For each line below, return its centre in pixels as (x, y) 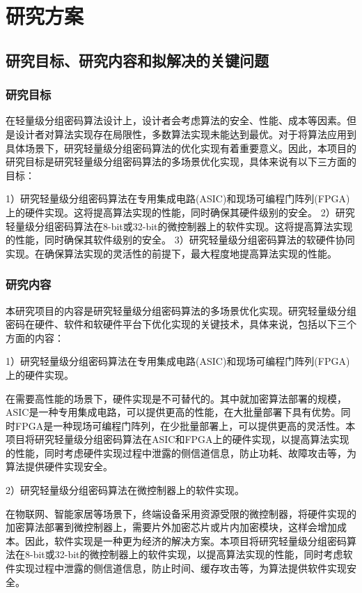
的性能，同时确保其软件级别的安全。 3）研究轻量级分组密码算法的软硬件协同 (180, 240)
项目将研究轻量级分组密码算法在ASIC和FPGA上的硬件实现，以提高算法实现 (178, 439)
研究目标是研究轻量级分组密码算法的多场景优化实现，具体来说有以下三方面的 (181, 162)
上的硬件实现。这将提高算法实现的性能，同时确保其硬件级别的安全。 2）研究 (180, 212)
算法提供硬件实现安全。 (59, 466)
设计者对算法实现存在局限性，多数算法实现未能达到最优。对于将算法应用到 (186, 134)
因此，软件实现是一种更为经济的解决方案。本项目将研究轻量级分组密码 (186, 540)
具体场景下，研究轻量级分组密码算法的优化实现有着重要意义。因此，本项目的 (181, 148)
